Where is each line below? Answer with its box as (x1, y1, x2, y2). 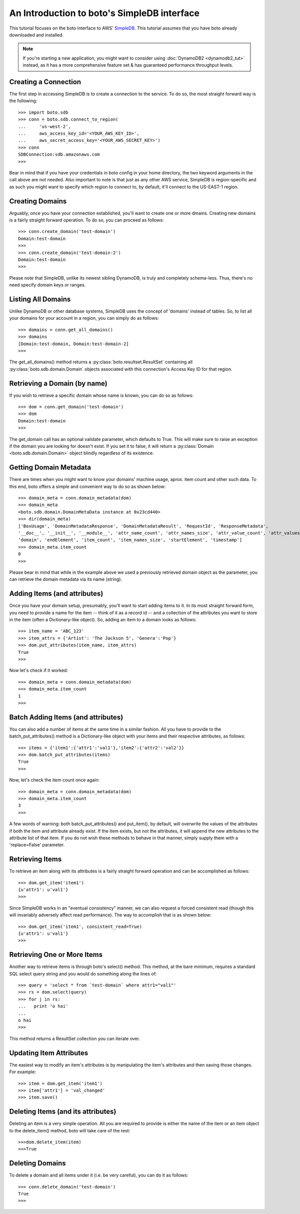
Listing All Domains (9, 295, 71, 303)
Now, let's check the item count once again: (9, 777, 100, 783)
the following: (9, 98, 37, 104)
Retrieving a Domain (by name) (9, 379, 107, 388)
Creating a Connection (9, 78, 81, 86)
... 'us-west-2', (18, 123, 71, 129)
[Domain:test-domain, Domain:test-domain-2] (18, 341, 129, 347)
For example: (9, 1069, 36, 1075)
